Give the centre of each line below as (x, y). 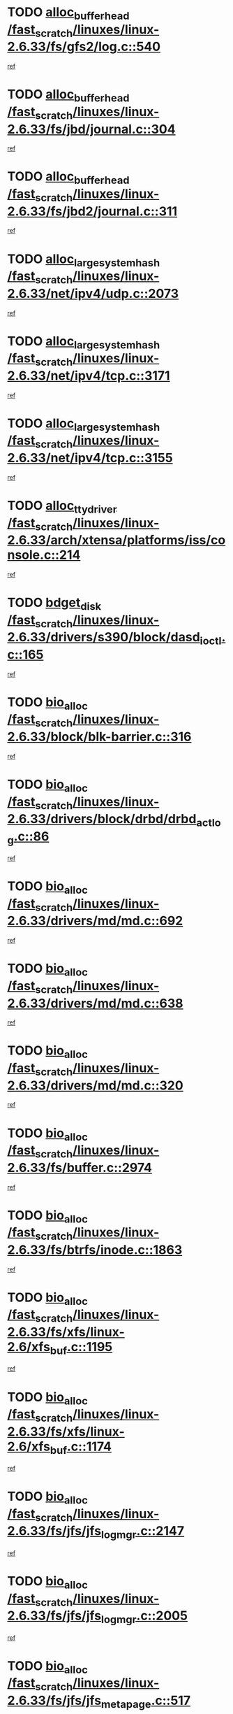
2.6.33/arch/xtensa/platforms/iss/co (116, 540)
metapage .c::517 (145, 1701)
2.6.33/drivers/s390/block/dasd (104, 637)
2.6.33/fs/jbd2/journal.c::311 (92, 211)
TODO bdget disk (54, 604)
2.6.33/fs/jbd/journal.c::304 (91, 129)
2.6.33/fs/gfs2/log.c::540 (84, 47)
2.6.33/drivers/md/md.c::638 (95, 1003)
